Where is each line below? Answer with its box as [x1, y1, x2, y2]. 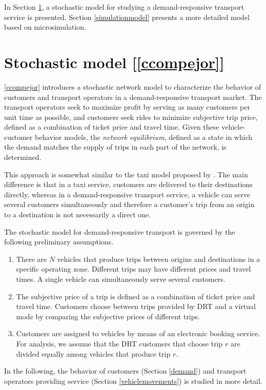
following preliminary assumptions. [4, 236, 114, 247]
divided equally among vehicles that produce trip [16, 348, 171, 359]
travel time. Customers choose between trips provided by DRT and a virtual [16, 301, 256, 312]
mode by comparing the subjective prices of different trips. [16, 311, 200, 321]
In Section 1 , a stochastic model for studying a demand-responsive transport [4, 2, 244, 12]
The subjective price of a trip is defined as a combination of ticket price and [16, 291, 255, 301]
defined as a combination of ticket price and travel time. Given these [4, 121, 219, 132]
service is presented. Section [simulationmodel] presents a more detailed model [4, 11, 250, 22]
